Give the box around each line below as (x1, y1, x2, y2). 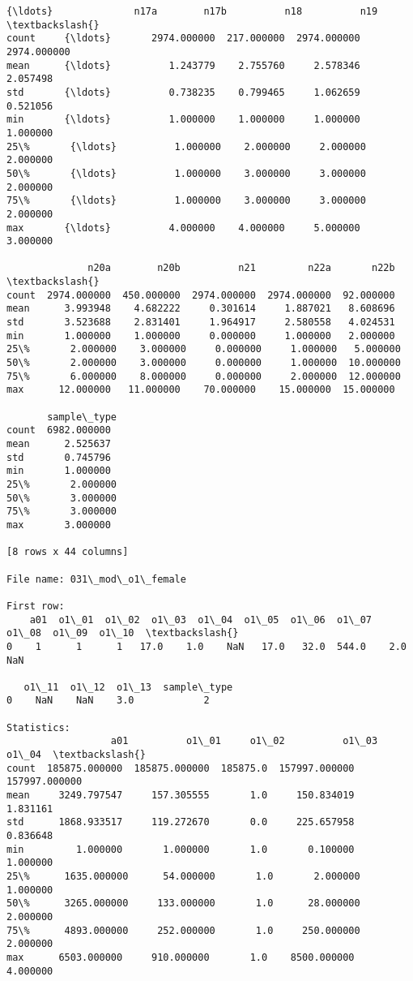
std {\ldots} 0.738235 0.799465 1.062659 (6, 86, 360, 98)
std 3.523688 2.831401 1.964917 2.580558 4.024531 (6, 316, 395, 329)
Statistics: (6, 721, 70, 734)
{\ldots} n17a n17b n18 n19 (6, 6, 378, 17)
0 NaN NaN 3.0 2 (6, 695, 210, 707)
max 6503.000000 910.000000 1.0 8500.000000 (6, 951, 355, 963)
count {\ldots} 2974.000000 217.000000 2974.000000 (6, 32, 360, 45)
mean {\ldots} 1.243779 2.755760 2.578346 (6, 59, 360, 71)
